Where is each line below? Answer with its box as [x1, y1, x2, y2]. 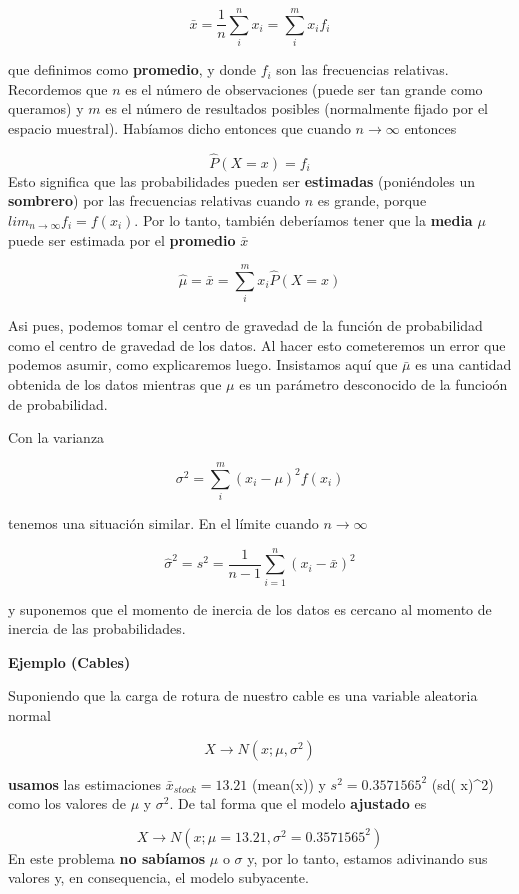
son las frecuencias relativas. [276, 59, 449, 80]
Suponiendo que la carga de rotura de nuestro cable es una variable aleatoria [8, 685, 478, 706]
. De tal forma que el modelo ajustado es [169, 793, 427, 814]
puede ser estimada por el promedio [8, 229, 236, 250]
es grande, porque [317, 190, 427, 211]
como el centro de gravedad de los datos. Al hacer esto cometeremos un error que [8, 334, 506, 355]
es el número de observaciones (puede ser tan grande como [125, 78, 483, 99]
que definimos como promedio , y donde [8, 59, 256, 80]
